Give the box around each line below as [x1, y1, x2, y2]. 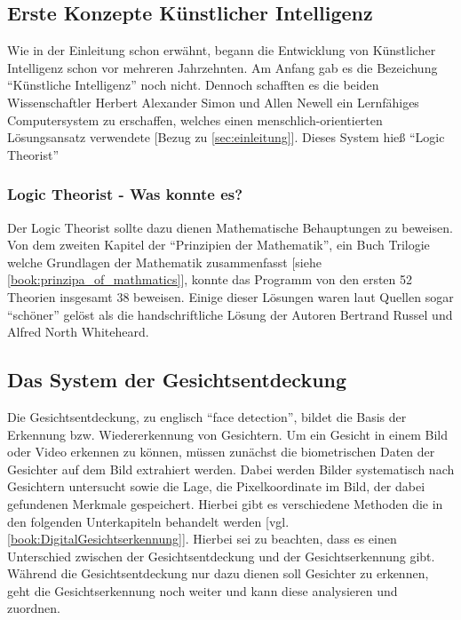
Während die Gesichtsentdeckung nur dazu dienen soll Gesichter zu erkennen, [7, 564, 429, 583]
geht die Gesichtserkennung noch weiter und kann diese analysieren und [7, 581, 398, 600]
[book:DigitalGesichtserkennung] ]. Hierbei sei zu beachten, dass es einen [7, 529, 397, 548]
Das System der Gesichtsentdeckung [7, 366, 347, 393]
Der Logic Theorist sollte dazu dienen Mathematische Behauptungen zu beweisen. [7, 218, 453, 236]
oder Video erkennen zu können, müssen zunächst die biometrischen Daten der [7, 442, 435, 461]
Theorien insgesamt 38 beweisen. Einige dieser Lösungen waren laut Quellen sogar [7, 287, 454, 306]
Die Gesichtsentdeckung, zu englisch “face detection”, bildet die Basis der [7, 407, 407, 425]
